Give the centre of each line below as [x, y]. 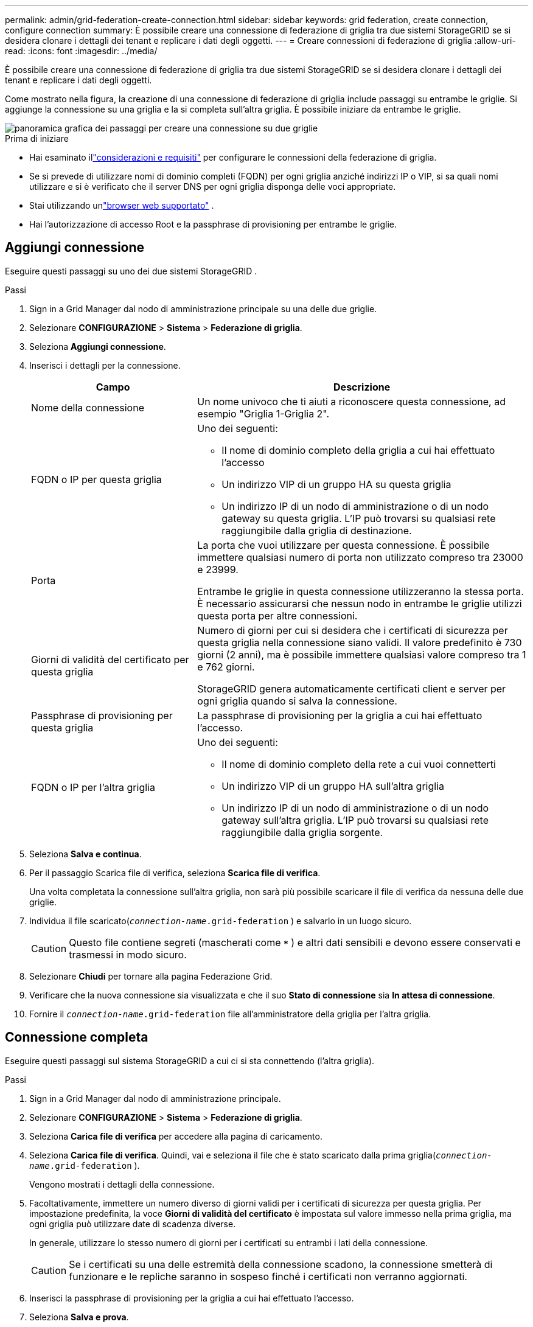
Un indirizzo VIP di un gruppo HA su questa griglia [336, 484]
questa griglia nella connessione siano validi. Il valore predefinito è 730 [360, 642]
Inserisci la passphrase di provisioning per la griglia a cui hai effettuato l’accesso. [192, 1298]
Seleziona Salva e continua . [85, 854]
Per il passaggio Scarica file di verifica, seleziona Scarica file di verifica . [175, 872]
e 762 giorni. [226, 667]
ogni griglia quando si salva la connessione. [297, 701]
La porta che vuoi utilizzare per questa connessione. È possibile [343, 545]
